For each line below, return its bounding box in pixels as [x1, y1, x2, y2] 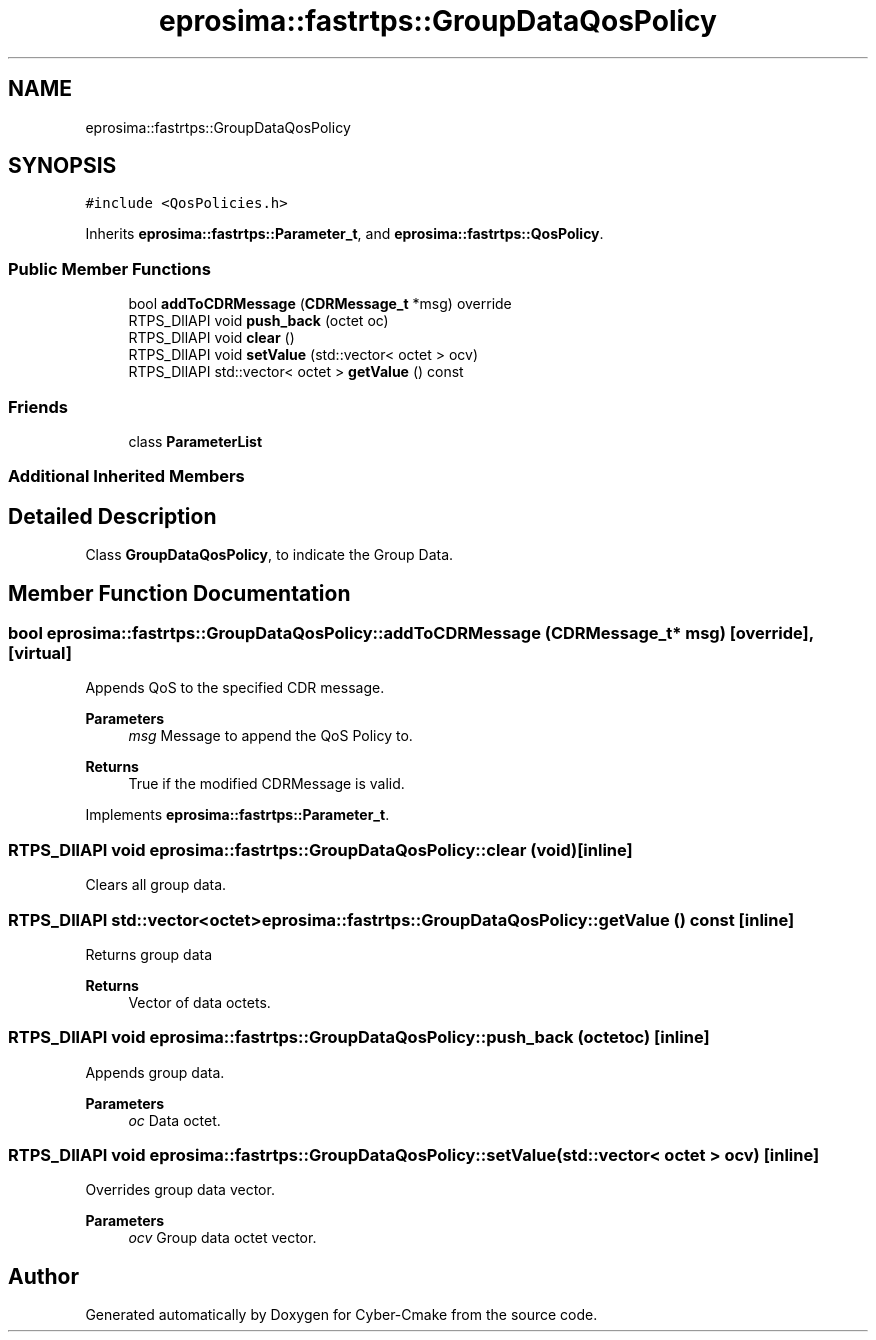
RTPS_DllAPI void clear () [128, 329, 295, 347]
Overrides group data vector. [85, 1181, 275, 1199]
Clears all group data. [85, 876, 227, 894]
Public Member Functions [8, 258, 211, 279]
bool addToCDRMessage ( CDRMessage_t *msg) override [128, 295, 512, 313]
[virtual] [8, 643, 72, 663]
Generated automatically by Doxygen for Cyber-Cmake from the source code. [85, 1306, 598, 1324]
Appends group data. [85, 1063, 225, 1081]
